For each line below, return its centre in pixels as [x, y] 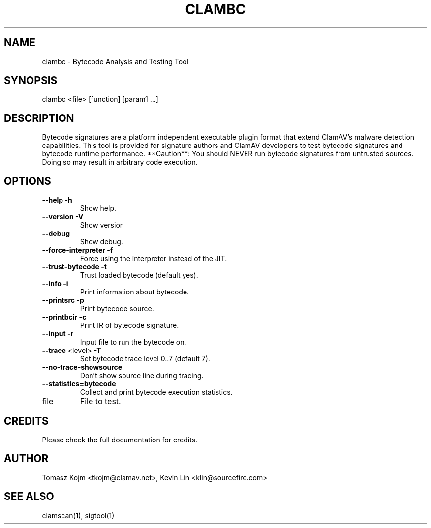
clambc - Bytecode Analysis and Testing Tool [115, 61]
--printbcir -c [64, 317]
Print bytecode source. [117, 309]
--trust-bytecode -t [74, 267]
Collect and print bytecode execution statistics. [156, 392]
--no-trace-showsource [82, 367]
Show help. [98, 208]
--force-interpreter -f [77, 250]
